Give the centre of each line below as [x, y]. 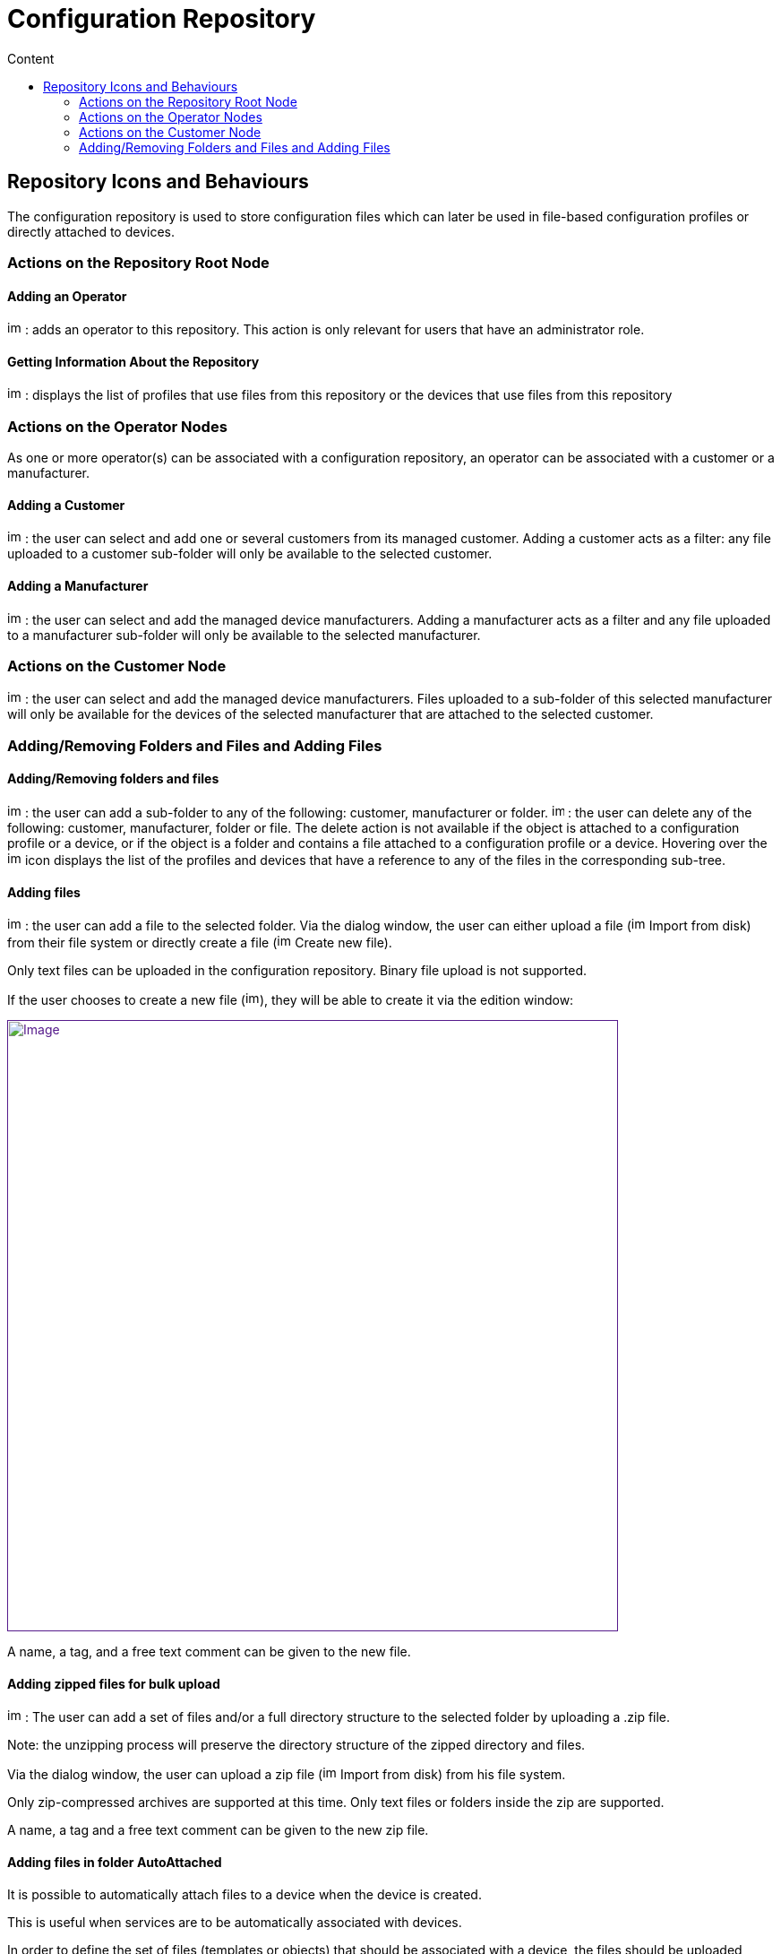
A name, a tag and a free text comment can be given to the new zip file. [218, 1830]
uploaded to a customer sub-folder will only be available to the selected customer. [250, 554]
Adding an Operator [67, 296]
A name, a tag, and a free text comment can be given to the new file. [209, 1652]
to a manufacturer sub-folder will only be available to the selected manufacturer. [244, 635]
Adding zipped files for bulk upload [114, 1683]
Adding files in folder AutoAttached [115, 1862]
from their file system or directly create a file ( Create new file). [200, 943]
